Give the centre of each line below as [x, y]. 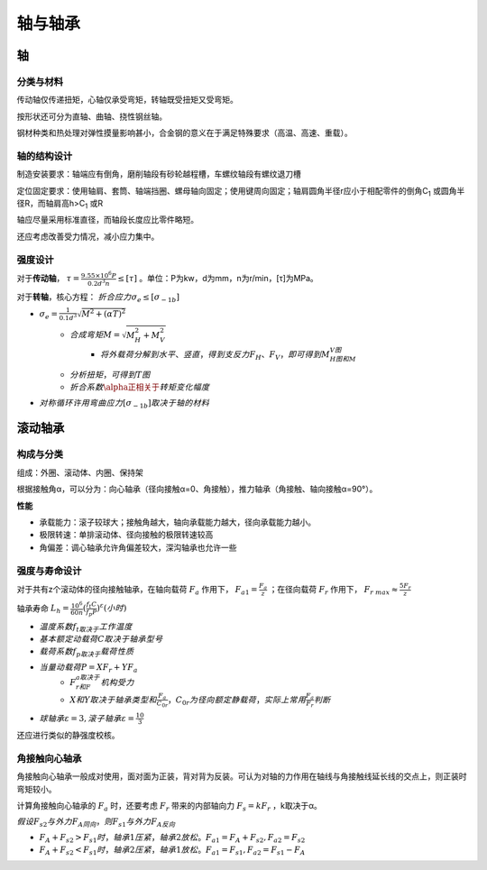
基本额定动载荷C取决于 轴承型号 [101, 639]
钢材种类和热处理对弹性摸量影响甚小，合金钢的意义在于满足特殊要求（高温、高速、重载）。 [184, 133]
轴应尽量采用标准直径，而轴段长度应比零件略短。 [107, 220]
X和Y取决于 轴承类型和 [114, 700]
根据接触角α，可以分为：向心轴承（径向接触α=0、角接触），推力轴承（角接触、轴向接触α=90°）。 [197, 489]
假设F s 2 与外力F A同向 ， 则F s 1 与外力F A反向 [96, 822]
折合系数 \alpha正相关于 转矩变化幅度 [140, 387]
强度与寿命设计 [49, 571]
